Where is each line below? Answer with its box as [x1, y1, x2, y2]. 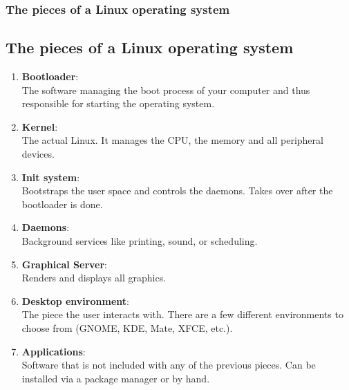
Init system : [21, 169, 80, 184]
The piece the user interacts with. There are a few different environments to [21, 307, 343, 322]
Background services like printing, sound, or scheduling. [21, 233, 258, 248]
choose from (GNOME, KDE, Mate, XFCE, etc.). [21, 320, 233, 335]
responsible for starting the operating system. [21, 96, 215, 111]
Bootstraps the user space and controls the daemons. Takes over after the [21, 183, 333, 198]
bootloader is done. [21, 196, 103, 211]
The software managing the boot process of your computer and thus [21, 82, 310, 97]
